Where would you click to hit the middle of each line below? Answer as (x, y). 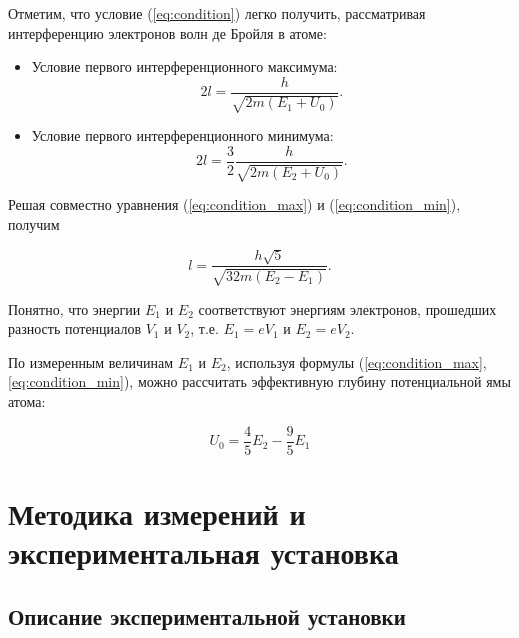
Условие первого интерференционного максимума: (184, 66)
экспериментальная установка (203, 552)
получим (34, 223)
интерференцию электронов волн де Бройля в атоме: (167, 32)
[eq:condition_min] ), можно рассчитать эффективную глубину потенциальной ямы (259, 381)
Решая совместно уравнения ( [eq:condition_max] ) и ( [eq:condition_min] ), (234, 204)
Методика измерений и (157, 512)
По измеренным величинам (91, 361)
